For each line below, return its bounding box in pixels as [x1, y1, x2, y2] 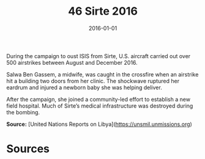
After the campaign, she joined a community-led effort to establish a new [6, 95, 191, 103]
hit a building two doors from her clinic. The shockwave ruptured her [6, 77, 179, 84]
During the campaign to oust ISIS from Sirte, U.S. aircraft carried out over [6, 52, 191, 59]
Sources [6, 142, 50, 156]
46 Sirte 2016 [68, 4, 138, 18]
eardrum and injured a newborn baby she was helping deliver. [6, 84, 162, 91]
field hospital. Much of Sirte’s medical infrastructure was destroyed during [6, 102, 193, 109]
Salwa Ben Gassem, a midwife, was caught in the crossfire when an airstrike [6, 70, 199, 78]
